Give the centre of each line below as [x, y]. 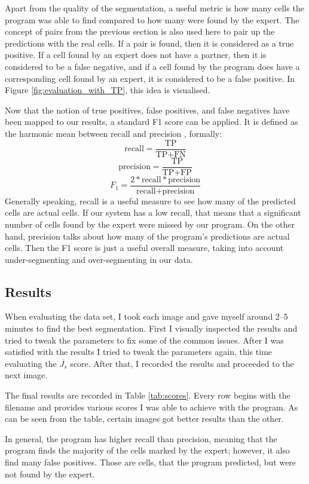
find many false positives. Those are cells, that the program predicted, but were [151, 462]
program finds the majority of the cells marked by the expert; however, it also [147, 450]
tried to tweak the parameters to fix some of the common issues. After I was [144, 340]
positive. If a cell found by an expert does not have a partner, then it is [136, 55]
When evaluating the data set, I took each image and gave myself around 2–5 [146, 316]
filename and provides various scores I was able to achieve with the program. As [152, 407]
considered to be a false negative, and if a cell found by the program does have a [152, 66]
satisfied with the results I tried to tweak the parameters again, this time [139, 352]
